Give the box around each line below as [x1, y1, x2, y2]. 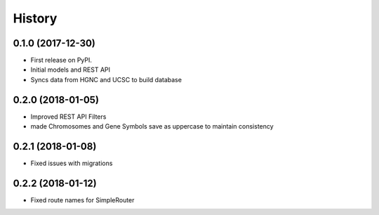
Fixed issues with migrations [30, 159, 113, 168]
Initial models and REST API [30, 65, 111, 74]
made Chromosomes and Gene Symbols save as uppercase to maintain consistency [30, 122, 274, 131]
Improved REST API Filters [30, 112, 107, 121]
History [13, 11, 58, 26]
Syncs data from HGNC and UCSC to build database [30, 75, 182, 84]
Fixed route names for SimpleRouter [30, 195, 135, 204]
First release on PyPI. [30, 56, 93, 65]
